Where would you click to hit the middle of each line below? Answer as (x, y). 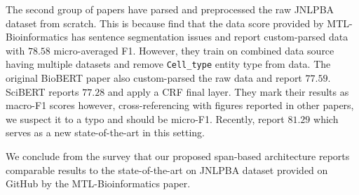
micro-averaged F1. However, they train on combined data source (194, 50)
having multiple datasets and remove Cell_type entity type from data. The (168, 64)
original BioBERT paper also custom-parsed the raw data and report (154, 78)
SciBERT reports (42, 91)
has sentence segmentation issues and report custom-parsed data (210, 37)
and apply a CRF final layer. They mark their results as (228, 91)
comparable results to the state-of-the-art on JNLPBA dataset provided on (167, 169)
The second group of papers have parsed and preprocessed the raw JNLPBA (170, 9)
